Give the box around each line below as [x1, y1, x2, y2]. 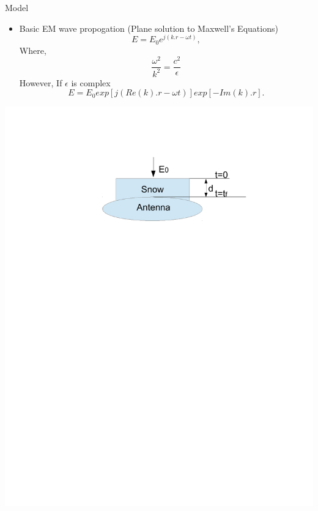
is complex [71, 76, 111, 89]
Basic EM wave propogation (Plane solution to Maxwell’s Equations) [19, 21, 278, 34]
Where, [19, 43, 46, 56]
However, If [19, 76, 62, 89]
